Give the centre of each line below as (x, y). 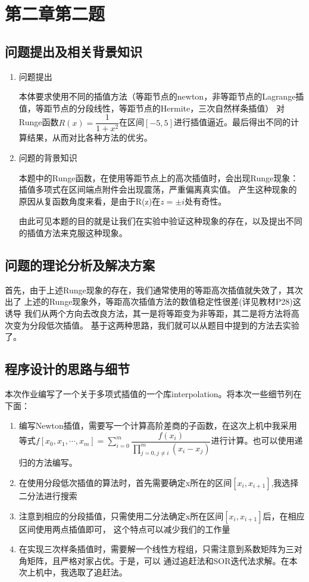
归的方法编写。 (48, 462)
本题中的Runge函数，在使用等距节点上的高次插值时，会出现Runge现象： (159, 177)
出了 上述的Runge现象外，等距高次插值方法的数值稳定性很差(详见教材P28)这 (153, 301)
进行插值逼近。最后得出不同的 (232, 122)
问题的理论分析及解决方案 (80, 264)
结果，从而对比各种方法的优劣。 (90, 137)
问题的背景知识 (48, 158)
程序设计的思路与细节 (67, 369)
